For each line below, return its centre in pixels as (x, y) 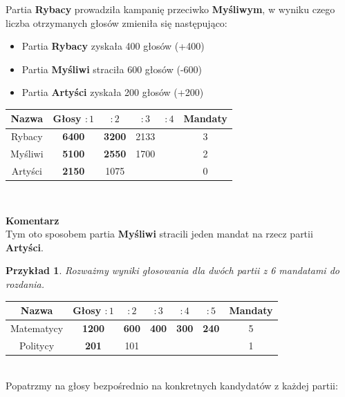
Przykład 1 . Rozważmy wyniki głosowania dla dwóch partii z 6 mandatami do (172, 270)
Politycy (37, 345)
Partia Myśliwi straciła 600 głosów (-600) (112, 69)
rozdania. (25, 284)
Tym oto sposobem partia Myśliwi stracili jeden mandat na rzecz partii (159, 234)
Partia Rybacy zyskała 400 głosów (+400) (113, 46)
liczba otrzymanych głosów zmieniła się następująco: (116, 22)
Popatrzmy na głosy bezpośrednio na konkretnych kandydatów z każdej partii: (172, 385)
